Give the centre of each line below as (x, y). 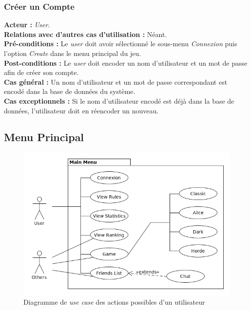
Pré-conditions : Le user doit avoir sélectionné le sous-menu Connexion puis (121, 44)
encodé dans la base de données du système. (70, 91)
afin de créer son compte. (41, 72)
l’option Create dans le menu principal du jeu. (73, 53)
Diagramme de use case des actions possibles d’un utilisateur (114, 302)
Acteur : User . (27, 25)
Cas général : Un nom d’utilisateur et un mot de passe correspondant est (116, 82)
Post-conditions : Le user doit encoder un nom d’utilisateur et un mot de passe (126, 63)
